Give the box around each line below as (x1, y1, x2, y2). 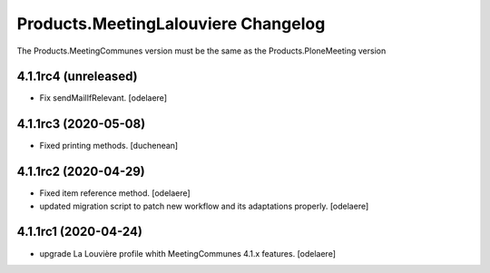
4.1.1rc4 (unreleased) (16, 69, 138, 84)
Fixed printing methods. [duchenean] (39, 141, 179, 151)
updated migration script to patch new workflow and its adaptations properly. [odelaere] (39, 200, 369, 211)
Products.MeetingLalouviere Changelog (16, 14, 326, 34)
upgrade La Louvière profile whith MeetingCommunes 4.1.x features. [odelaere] (39, 248, 336, 258)
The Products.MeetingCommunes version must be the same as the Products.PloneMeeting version (16, 45, 387, 56)
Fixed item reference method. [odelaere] (39, 188, 191, 199)
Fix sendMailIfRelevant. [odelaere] (39, 93, 168, 103)
